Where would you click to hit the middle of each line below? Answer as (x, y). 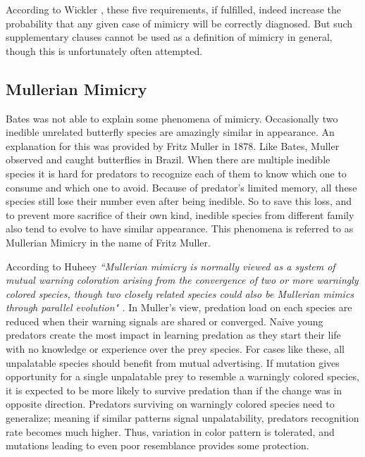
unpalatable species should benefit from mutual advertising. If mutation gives (173, 362)
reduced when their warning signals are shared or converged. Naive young (165, 321)
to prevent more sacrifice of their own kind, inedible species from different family (180, 214)
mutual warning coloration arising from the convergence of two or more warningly (182, 280)
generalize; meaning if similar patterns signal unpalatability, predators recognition (182, 418)
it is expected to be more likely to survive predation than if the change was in (174, 390)
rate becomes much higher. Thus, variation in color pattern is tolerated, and (170, 431)
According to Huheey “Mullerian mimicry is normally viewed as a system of (171, 266)
